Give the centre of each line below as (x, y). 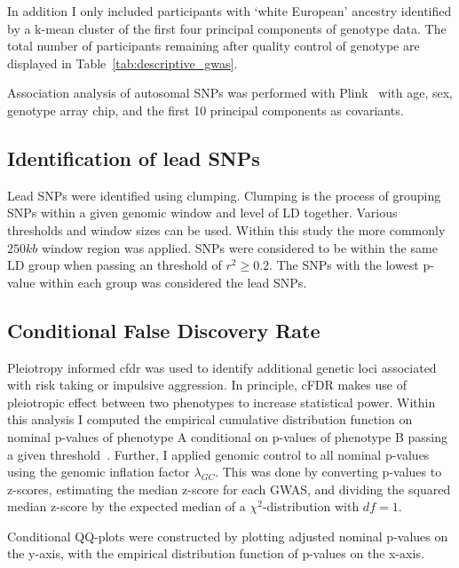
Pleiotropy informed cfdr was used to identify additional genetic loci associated (222, 367)
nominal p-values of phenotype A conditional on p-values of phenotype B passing (227, 436)
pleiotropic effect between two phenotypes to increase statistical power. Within (222, 402)
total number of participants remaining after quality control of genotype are (214, 46)
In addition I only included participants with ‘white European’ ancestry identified (229, 11)
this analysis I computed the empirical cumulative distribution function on (210, 419)
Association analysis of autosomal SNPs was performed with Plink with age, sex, (230, 93)
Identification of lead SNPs (134, 158)
